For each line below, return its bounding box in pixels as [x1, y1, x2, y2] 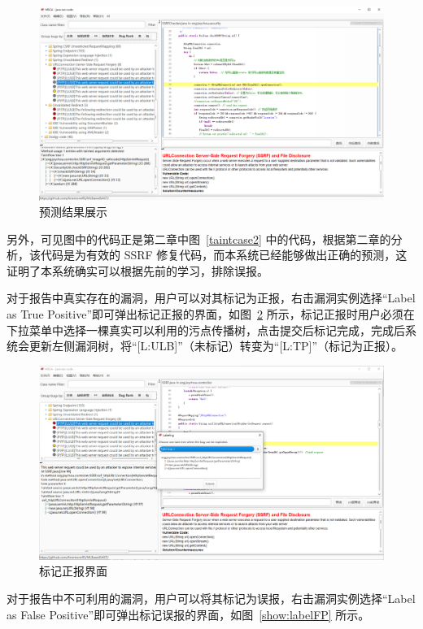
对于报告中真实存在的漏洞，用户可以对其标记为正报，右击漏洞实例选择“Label [7, 289, 416, 306]
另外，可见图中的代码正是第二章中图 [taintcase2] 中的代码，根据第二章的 [7, 230, 391, 247]
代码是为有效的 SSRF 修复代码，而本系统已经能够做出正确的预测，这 [40, 246, 408, 263]
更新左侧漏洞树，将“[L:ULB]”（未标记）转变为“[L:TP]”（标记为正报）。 [28, 337, 403, 354]
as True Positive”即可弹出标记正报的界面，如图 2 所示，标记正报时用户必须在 [7, 306, 415, 323]
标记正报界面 [39, 562, 107, 579]
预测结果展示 [39, 203, 107, 220]
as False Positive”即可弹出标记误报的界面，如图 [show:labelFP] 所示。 [7, 605, 370, 622]
